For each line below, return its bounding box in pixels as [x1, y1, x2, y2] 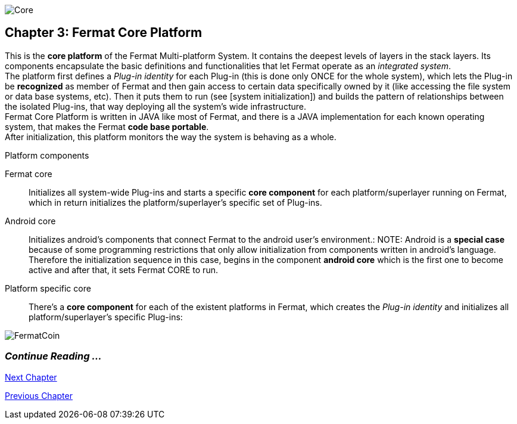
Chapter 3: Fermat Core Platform [5, 25, 203, 41]
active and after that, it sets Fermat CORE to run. [29, 264, 218, 275]
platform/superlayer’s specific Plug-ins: [29, 311, 183, 322]
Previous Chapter [5, 390, 73, 401]
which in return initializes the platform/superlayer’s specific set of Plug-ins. [29, 197, 322, 208]
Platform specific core [5, 283, 91, 293]
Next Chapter [5, 372, 57, 382]
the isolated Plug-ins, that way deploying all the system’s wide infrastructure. [5, 101, 306, 112]
